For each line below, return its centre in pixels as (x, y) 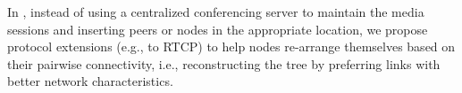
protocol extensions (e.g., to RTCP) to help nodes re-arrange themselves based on (231, 46)
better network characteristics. (90, 81)
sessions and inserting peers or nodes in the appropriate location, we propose (218, 29)
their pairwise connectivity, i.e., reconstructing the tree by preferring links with (224, 63)
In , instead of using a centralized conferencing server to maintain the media (216, 12)
